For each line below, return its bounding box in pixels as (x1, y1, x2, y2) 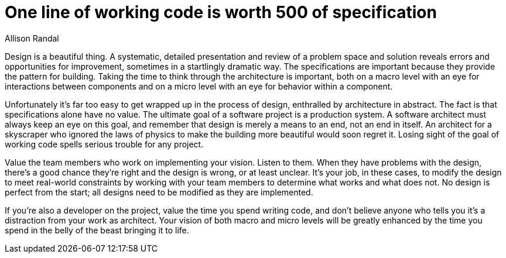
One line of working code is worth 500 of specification (5, 2, 437, 22)
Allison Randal (5, 33, 59, 43)
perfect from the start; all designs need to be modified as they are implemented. (5, 187, 313, 197)
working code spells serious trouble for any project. (5, 139, 204, 149)
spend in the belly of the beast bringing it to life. (5, 225, 189, 235)
